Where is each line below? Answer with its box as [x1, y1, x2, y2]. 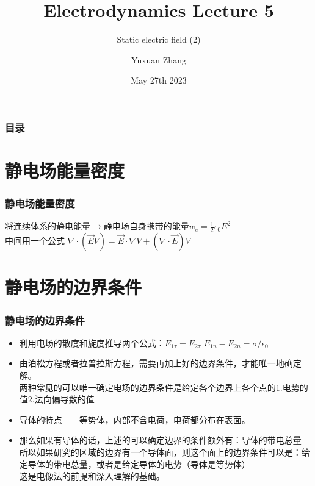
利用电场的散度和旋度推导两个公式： [19, 336, 165, 349]
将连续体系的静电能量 [5, 220, 90, 232]
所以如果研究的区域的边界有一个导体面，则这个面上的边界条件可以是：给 [19, 446, 310, 458]
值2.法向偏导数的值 [19, 393, 95, 406]
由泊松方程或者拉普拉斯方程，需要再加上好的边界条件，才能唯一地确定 [19, 357, 302, 370]
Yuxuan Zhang [131, 53, 186, 66]
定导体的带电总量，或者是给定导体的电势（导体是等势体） [19, 457, 250, 470]
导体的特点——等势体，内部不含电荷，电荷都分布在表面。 [19, 413, 250, 426]
